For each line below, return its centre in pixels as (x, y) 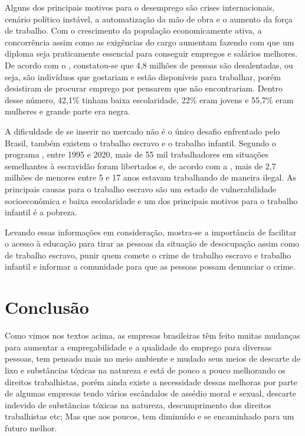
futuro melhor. (31, 427)
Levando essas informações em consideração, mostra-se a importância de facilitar (151, 232)
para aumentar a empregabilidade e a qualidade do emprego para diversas (138, 347)
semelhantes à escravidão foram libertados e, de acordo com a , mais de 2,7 (140, 165)
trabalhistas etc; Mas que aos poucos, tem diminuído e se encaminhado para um (150, 416)
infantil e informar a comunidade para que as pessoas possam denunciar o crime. (150, 266)
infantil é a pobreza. (41, 212)
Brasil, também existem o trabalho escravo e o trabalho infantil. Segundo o (140, 142)
